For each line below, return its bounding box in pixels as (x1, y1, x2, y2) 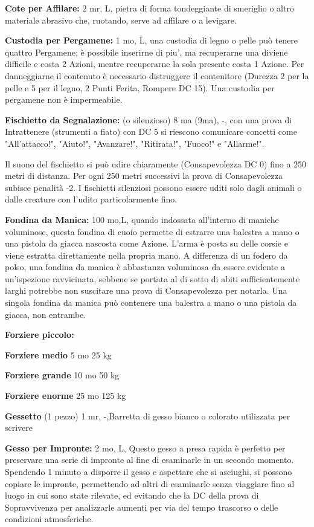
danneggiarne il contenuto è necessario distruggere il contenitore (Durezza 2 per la (5, 69, 309, 82)
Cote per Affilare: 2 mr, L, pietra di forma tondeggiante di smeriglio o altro (5, 2, 294, 14)
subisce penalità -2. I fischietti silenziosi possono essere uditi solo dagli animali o (5, 181, 302, 193)
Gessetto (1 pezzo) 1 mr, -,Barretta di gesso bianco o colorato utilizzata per (5, 409, 290, 422)
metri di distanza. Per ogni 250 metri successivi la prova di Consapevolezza (5, 169, 283, 182)
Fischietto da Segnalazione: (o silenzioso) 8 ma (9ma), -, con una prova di (5, 113, 292, 126)
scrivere (5, 421, 33, 434)
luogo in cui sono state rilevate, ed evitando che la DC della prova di (5, 489, 259, 502)
